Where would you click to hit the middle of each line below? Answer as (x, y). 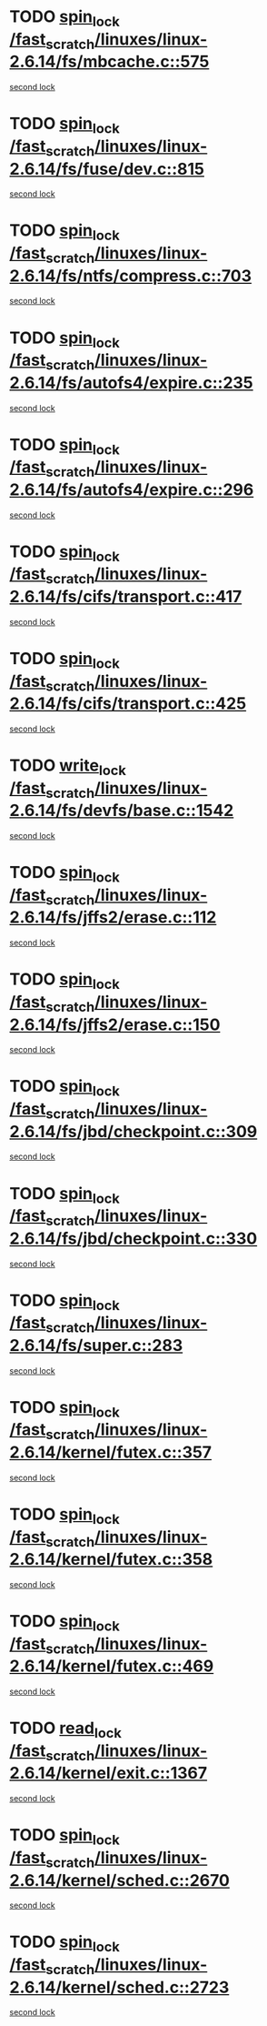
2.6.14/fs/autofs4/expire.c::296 (132, 489)
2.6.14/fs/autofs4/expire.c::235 (132, 383)
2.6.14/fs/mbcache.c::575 (109, 62)
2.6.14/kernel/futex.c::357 (110, 1452)
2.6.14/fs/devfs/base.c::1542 (122, 811)
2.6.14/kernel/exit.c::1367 (109, 1774)
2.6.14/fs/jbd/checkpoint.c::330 (133, 1238)
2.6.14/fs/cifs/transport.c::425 (128, 704)
